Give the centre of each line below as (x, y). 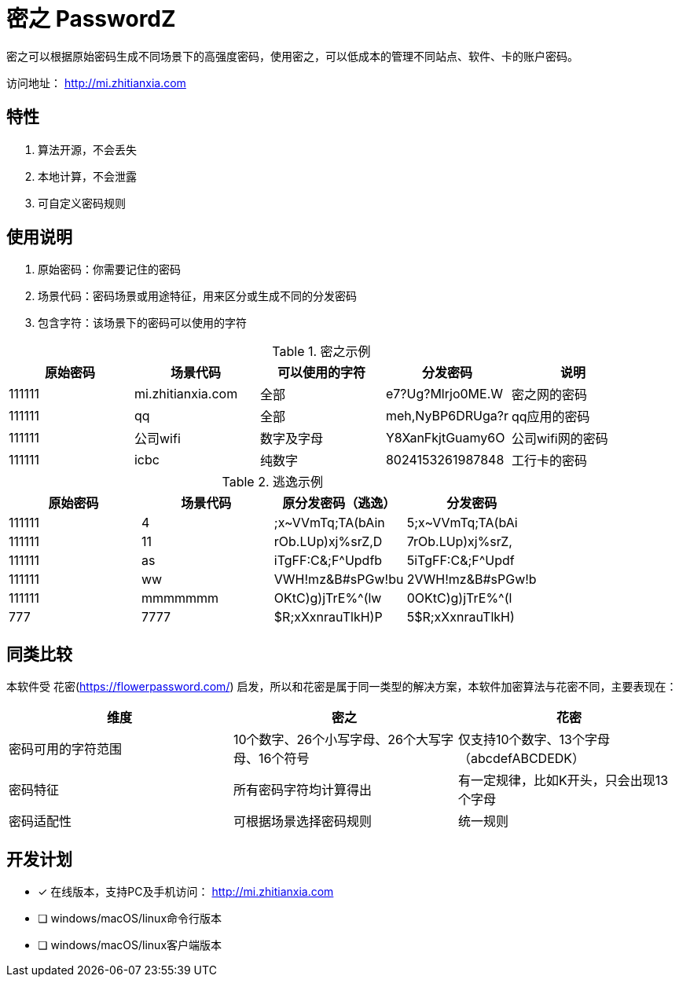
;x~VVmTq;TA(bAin (329, 523)
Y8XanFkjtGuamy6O (445, 438)
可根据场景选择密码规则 (302, 822)
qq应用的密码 (551, 417)
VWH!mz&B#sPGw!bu (339, 580)
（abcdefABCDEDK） (521, 759)
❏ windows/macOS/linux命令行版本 (130, 919)
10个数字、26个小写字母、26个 (324, 740)
